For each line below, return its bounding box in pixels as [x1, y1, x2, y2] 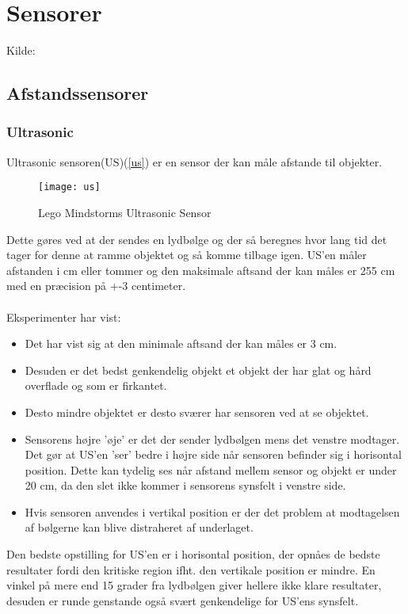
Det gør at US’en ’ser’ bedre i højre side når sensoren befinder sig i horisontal [25, 446, 402, 463]
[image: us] [38, 181, 101, 193]
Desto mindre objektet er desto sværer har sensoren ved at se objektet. [25, 403, 369, 420]
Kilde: [6, 42, 36, 59]
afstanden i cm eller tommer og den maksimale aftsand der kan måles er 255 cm [6, 261, 395, 278]
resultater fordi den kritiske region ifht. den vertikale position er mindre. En [6, 561, 376, 578]
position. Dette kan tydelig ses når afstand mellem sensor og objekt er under [25, 461, 397, 478]
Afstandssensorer [6, 81, 149, 105]
